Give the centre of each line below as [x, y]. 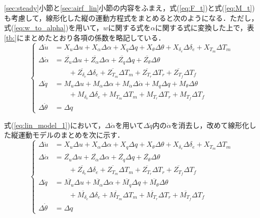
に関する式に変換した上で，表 [205, 28]
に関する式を [129, 28]
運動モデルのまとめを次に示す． [71, 135]
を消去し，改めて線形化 [210, 125]
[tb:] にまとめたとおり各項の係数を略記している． [85, 37]
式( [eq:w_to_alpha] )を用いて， [54, 28]
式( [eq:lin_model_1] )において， [55, 125]
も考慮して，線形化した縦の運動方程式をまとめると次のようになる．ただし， [131, 17]
